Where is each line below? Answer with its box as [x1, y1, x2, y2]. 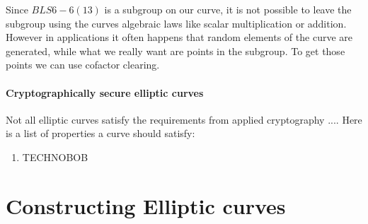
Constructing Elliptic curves [6, 191, 286, 220]
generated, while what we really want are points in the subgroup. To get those [6, 43, 345, 58]
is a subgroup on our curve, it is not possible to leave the [104, 2, 352, 16]
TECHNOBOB [22, 149, 88, 164]
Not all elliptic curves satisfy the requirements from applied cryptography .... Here [6, 112, 362, 126]
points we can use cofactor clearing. [6, 57, 160, 72]
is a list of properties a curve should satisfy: [6, 126, 195, 141]
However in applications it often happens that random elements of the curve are [6, 30, 352, 45]
